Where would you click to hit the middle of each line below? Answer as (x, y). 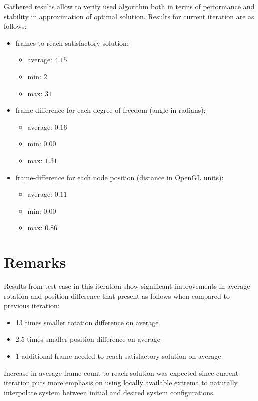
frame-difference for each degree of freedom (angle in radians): (111, 110)
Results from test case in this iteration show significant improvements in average (127, 286)
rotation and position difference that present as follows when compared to (117, 296)
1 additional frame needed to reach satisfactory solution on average (118, 356)
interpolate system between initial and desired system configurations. (110, 392)
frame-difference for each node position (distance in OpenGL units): (120, 177)
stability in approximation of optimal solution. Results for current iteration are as (129, 16)
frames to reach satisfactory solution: (72, 43)
